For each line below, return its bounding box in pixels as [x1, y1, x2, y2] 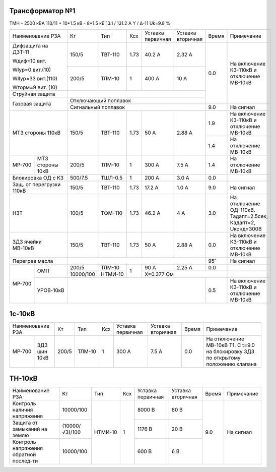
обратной [12, 451, 36, 458]
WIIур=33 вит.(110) [12, 75, 58, 82]
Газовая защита [12, 100, 51, 107]
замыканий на [12, 425, 47, 432]
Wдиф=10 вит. [12, 57, 47, 64]
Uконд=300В [230, 225, 262, 232]
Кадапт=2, [230, 219, 256, 226]
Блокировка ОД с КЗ [12, 174, 64, 181]
